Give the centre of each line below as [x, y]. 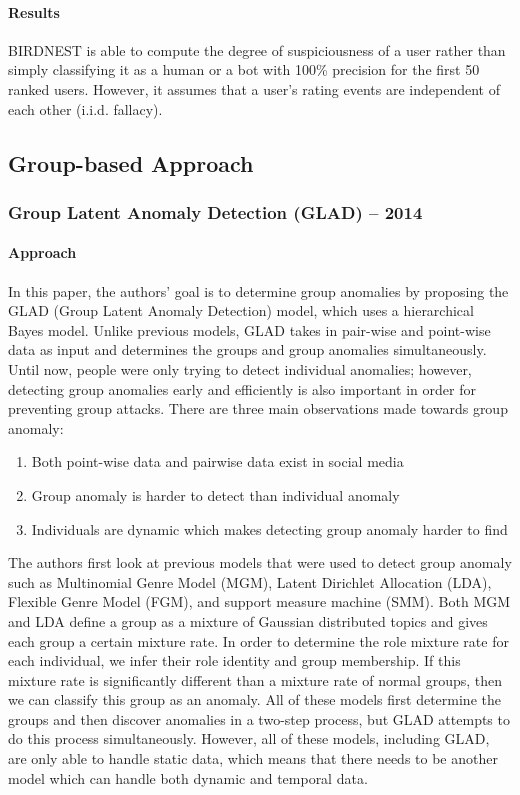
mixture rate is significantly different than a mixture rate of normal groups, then [255, 679]
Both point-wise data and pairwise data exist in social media [217, 461]
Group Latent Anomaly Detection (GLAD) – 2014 [215, 211]
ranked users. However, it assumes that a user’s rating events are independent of [254, 88]
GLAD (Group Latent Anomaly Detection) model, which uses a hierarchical [241, 310]
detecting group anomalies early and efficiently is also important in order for [242, 388]
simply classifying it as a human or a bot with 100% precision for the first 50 [244, 69]
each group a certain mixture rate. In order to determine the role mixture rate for [258, 640]
